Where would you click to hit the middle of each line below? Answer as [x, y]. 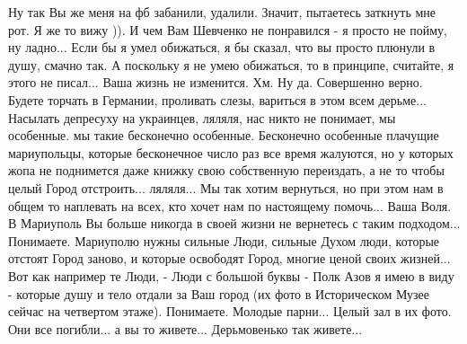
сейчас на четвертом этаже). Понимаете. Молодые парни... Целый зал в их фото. [230, 311]
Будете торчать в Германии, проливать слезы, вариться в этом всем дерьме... [217, 99]
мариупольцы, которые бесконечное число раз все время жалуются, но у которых [231, 152]
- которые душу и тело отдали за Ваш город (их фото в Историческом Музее [219, 293]
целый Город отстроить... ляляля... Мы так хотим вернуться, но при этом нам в [226, 187]
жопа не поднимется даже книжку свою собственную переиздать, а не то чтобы [226, 170]
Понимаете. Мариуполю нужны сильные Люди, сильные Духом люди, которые [224, 240]
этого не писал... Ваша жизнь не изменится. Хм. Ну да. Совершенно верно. [216, 82]
